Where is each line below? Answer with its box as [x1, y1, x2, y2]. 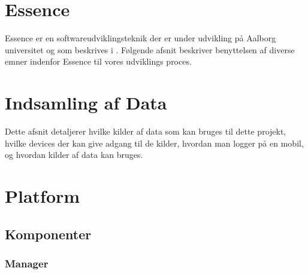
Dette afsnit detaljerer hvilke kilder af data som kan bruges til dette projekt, [5, 125, 286, 138]
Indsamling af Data [5, 90, 167, 115]
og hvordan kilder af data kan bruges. [5, 148, 143, 161]
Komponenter [5, 224, 92, 243]
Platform [5, 184, 80, 208]
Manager [5, 255, 49, 270]
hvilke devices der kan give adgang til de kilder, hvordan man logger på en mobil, [5, 136, 304, 149]
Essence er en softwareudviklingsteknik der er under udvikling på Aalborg [5, 32, 276, 44]
